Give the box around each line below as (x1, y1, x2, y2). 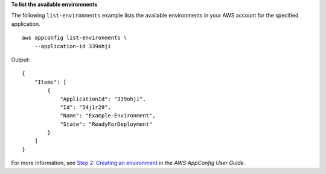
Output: (11, 56, 30, 63)
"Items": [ (34, 78, 67, 85)
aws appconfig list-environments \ (22, 34, 127, 42)
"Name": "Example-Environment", (60, 112, 156, 119)
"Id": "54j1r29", (60, 104, 112, 111)
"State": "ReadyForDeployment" (60, 120, 153, 128)
